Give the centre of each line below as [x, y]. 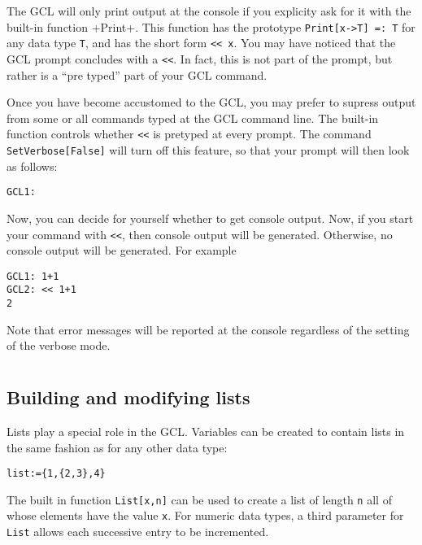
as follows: [32, 166]
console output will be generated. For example [122, 250]
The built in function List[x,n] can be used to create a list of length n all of [199, 499]
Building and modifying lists [128, 397]
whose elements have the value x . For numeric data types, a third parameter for [205, 515]
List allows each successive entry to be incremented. [138, 532]
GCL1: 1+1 [33, 276]
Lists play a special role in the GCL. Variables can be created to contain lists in [206, 431]
